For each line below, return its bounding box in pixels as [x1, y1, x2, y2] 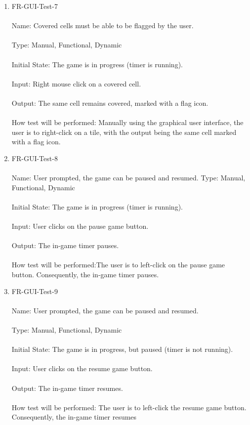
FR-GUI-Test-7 [11, 1, 58, 11]
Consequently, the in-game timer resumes [11, 412, 137, 422]
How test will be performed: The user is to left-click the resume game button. [11, 402, 247, 412]
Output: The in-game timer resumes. [11, 382, 123, 393]
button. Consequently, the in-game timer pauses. [11, 269, 159, 280]
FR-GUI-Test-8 [11, 153, 58, 163]
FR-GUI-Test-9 [11, 286, 58, 296]
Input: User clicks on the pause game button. [11, 221, 149, 231]
